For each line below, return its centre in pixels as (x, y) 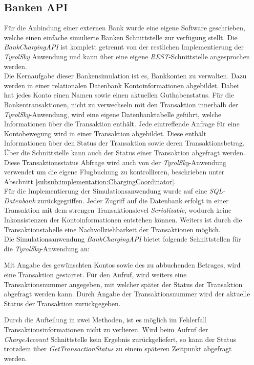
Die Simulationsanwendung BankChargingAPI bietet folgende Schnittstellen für (123, 239)
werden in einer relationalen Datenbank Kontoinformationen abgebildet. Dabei (121, 85)
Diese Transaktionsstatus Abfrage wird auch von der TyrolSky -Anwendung (115, 162)
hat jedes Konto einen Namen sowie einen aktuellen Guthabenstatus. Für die (119, 95)
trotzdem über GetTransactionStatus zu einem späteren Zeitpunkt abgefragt (118, 349)
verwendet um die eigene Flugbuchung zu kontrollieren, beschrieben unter (114, 172)
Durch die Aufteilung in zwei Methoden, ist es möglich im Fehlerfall (106, 320)
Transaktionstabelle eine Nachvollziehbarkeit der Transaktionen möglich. (112, 229)
